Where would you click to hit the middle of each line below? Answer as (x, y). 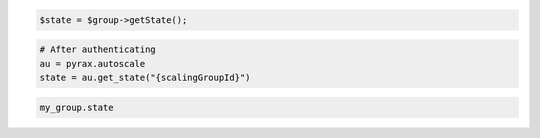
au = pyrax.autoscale (92, 63)
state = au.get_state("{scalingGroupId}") (145, 77)
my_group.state (76, 107)
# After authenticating (98, 49)
